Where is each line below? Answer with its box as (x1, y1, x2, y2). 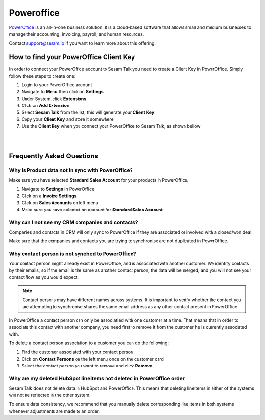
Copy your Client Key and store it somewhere (21, 116, 114, 122)
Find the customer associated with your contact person (21, 349, 133, 355)
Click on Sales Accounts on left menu (21, 200, 98, 206)
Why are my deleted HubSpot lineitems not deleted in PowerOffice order (9, 375, 185, 382)
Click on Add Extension (21, 103, 70, 108)
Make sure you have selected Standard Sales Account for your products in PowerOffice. (9, 177, 189, 183)
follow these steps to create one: (9, 73, 76, 79)
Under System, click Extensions (21, 96, 87, 102)
